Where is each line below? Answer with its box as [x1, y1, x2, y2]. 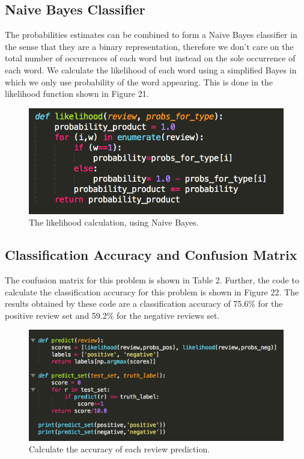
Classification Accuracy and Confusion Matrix [5, 245, 297, 264]
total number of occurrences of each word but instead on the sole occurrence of [5, 52, 296, 64]
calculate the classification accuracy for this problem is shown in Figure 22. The [5, 285, 299, 298]
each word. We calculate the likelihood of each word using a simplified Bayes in [5, 63, 297, 76]
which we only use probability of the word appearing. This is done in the [5, 75, 273, 88]
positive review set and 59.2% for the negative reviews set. [5, 309, 220, 321]
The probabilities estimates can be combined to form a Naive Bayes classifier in [5, 28, 297, 41]
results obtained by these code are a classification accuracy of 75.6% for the [5, 297, 283, 310]
